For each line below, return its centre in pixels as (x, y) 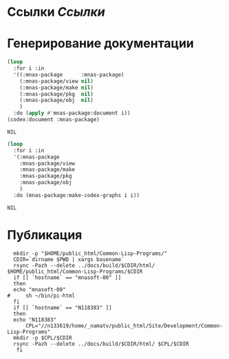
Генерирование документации (101, 44)
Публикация (45, 235)
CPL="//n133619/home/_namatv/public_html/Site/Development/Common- (124, 326)
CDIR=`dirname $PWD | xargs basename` (69, 259)
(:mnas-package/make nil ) (57, 88)
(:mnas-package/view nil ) (57, 81)
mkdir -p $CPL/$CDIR (43, 338)
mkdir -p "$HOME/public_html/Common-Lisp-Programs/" (90, 253)
